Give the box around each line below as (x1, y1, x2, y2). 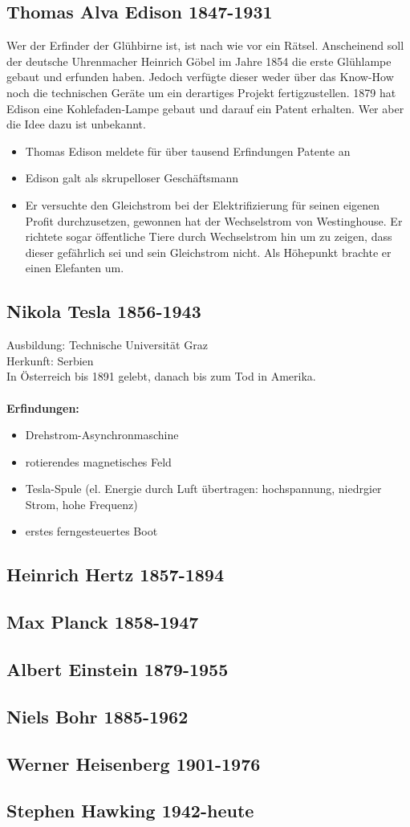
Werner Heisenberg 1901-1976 (6, 751, 261, 776)
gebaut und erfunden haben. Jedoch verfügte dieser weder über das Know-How (6, 68, 394, 85)
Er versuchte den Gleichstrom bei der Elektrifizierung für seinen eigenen (25, 196, 380, 213)
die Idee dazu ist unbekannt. (6, 116, 146, 132)
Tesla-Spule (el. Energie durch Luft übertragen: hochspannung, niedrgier (25, 480, 382, 497)
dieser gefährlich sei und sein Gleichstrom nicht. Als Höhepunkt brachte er (25, 243, 392, 260)
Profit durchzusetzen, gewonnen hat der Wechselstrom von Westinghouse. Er (25, 212, 403, 229)
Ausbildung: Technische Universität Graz (6, 336, 208, 353)
